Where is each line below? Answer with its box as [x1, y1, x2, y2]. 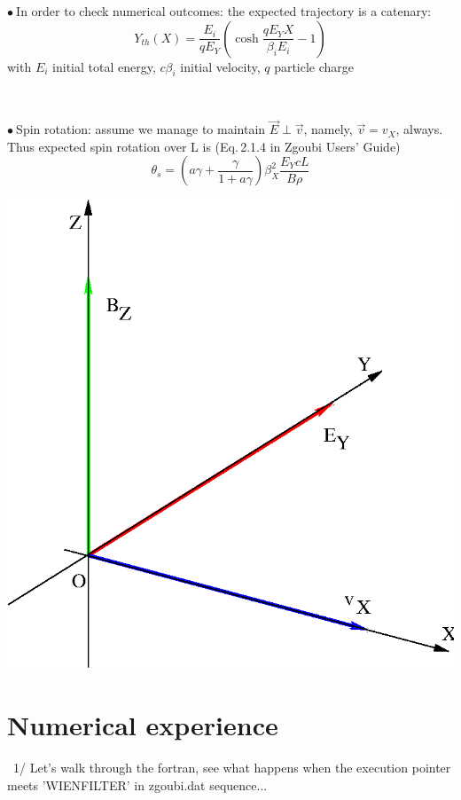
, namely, [303, 120, 353, 138]
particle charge [274, 57, 355, 75]
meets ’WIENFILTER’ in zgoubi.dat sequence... [7, 775, 268, 794]
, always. [395, 120, 443, 138]
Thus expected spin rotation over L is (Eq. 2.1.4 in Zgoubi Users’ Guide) [7, 137, 401, 155]
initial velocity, [180, 57, 261, 75]
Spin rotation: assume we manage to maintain [16, 120, 266, 138]
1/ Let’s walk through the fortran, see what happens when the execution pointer [12, 758, 451, 777]
